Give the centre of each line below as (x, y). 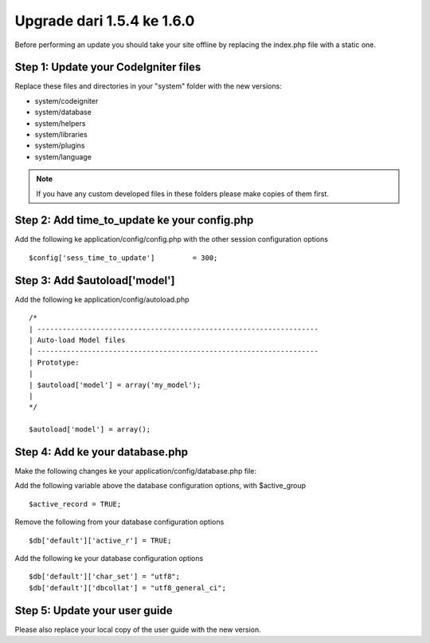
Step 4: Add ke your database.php (102, 452)
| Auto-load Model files (77, 340)
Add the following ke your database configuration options (109, 558)
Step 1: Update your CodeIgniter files (108, 67)
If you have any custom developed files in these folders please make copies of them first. (183, 193)
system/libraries (61, 135)
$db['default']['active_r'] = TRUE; (100, 540)
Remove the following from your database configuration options (119, 522)
